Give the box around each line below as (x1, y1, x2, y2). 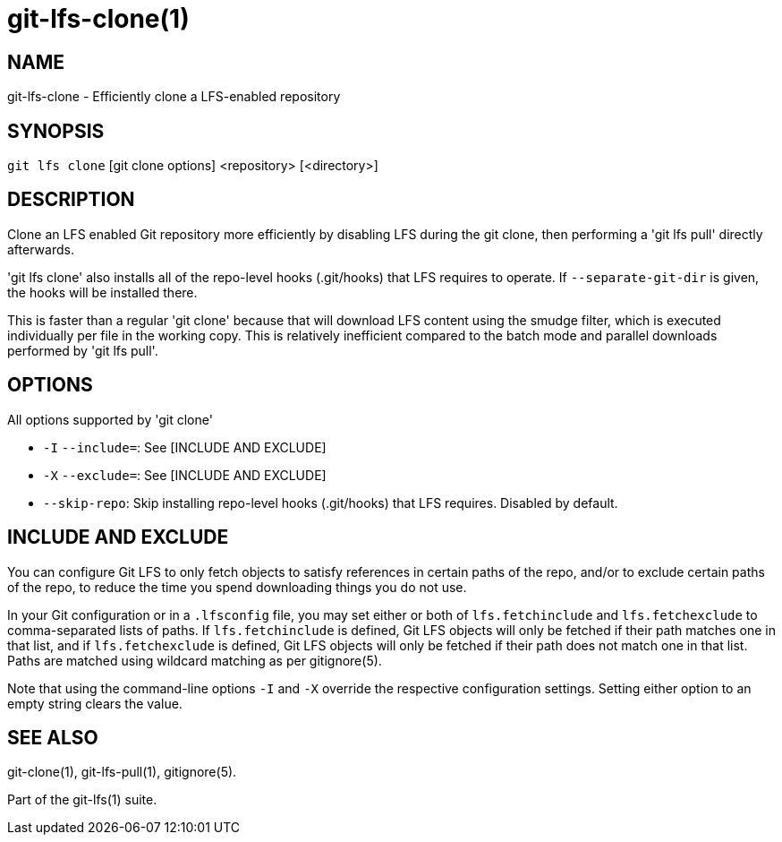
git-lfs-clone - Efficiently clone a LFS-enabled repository (7, 89, 341, 105)
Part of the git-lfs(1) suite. (7, 792, 157, 808)
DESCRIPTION (7, 188, 135, 211)
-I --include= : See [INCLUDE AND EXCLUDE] (43, 439, 327, 455)
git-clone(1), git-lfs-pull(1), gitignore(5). (7, 764, 237, 780)
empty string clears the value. (7, 695, 183, 711)
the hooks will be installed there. (7, 284, 198, 300)
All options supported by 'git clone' (7, 411, 213, 427)
